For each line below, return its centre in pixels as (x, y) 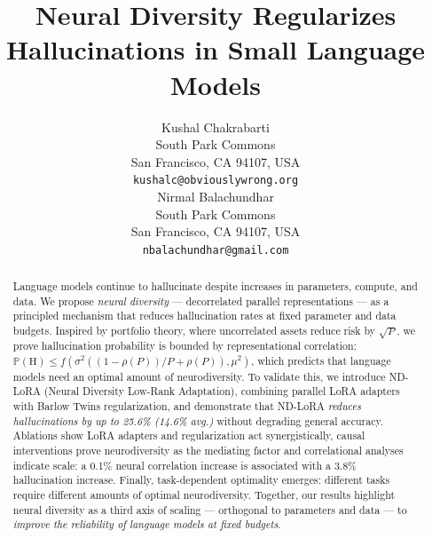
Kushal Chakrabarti (216, 127)
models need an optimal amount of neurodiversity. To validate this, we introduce (199, 376)
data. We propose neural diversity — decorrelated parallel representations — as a (201, 301)
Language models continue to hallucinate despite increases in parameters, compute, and (215, 286)
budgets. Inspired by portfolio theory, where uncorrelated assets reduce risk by (194, 331)
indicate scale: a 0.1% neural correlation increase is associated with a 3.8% (185, 465)
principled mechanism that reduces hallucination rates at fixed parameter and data (204, 316)
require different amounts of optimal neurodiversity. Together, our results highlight (204, 495)
